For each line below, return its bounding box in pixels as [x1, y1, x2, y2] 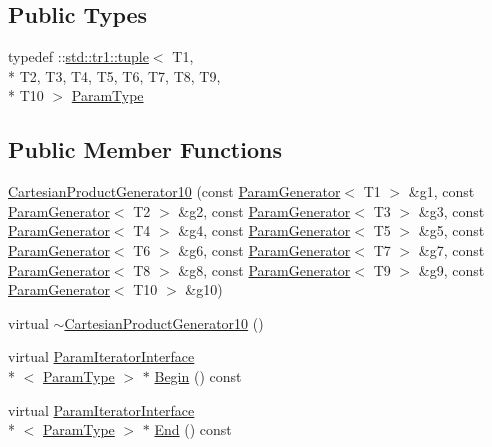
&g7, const [418, 239, 485, 260]
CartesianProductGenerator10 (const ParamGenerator [8, 181, 341, 202]
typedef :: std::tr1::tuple [8, 46, 149, 67]
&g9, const [418, 259, 485, 280]
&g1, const [408, 181, 475, 202]
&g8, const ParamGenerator [178, 259, 351, 280]
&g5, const [418, 220, 485, 241]
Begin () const [154, 365, 242, 386]
